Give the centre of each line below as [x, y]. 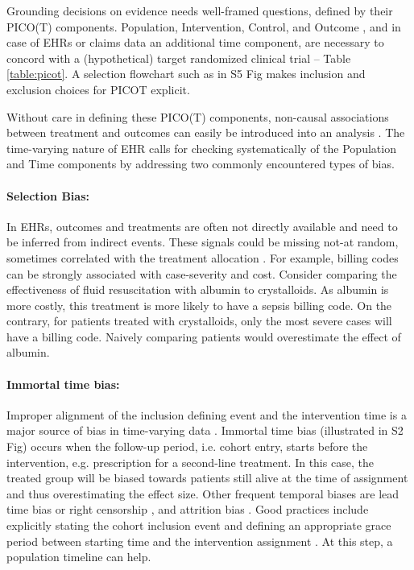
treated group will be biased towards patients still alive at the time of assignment [207, 478]
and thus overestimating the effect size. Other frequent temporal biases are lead [203, 493]
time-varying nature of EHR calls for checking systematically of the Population [201, 148]
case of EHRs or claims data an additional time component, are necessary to [195, 42]
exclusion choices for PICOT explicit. [98, 89]
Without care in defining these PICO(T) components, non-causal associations [198, 116]
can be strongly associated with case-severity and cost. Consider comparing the [202, 273]
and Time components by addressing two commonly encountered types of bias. [201, 164]
